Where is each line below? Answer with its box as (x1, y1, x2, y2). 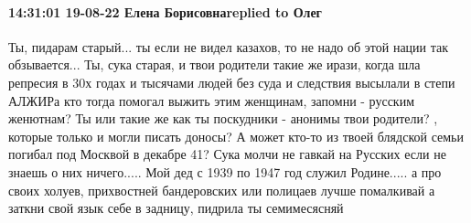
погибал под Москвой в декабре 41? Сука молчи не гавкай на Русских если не (8, 144, 446, 164)
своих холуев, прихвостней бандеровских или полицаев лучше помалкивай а (8, 180, 435, 199)
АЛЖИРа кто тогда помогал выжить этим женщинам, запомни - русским (8, 90, 415, 110)
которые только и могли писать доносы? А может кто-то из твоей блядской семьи (8, 126, 464, 145)
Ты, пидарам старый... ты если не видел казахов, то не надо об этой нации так (8, 37, 449, 56)
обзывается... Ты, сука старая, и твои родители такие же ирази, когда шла (8, 55, 421, 74)
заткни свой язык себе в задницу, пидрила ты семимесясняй (8, 198, 344, 218)
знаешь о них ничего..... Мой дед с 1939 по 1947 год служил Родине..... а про (8, 162, 442, 181)
